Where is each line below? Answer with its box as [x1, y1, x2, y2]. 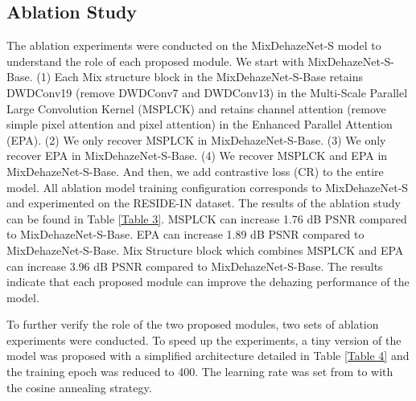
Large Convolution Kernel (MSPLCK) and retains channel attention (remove [6, 100, 386, 117]
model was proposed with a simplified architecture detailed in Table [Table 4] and [6, 347, 410, 364]
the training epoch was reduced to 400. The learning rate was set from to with [6, 363, 393, 380]
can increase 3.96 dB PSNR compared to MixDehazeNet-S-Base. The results [6, 257, 383, 274]
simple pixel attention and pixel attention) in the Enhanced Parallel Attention [6, 116, 393, 133]
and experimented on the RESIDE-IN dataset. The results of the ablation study [6, 194, 402, 211]
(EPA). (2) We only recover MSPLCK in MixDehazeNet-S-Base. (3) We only [6, 131, 386, 148]
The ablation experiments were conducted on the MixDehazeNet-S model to [6, 37, 381, 54]
